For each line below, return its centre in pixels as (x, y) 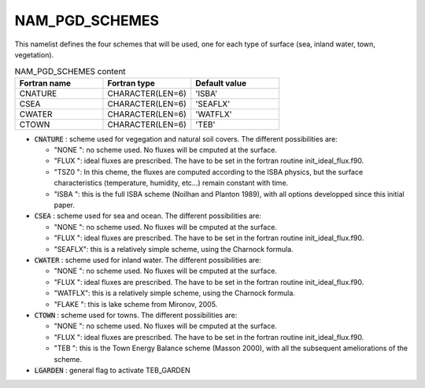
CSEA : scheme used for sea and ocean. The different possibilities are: (148, 216)
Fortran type (131, 83)
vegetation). (34, 54)
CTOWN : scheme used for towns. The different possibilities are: (136, 315)
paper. (64, 205)
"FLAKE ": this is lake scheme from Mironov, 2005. (136, 304)
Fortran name (45, 83)
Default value (221, 83)
